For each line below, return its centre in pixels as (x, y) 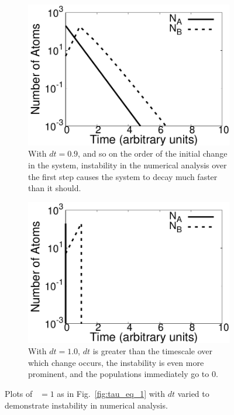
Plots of (19, 393)
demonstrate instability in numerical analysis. (86, 405)
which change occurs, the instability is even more (116, 362)
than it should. (55, 188)
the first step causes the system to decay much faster (123, 176)
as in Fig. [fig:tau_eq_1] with (111, 393)
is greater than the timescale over (153, 351)
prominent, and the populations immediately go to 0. (123, 374)
